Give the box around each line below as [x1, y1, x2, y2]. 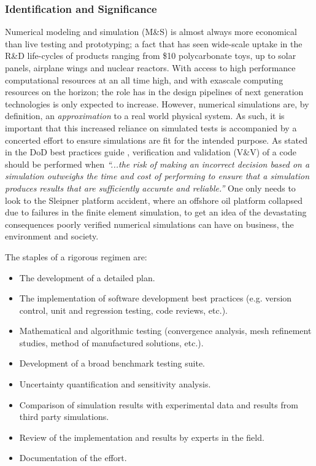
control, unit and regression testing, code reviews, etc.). [19, 303, 228, 316]
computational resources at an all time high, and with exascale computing [5, 73, 283, 86]
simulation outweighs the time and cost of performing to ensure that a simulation [5, 169, 310, 182]
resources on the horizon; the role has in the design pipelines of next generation [5, 85, 304, 98]
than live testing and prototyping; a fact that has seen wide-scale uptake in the [5, 37, 303, 50]
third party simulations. [19, 410, 109, 423]
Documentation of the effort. [19, 451, 127, 464]
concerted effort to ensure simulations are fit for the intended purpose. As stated [5, 133, 308, 146]
